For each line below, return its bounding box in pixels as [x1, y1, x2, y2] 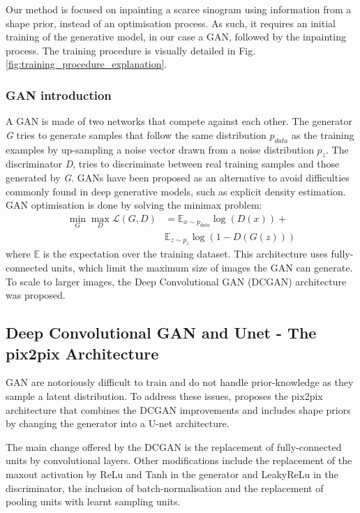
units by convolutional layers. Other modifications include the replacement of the [6, 453, 352, 468]
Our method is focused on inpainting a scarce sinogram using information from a [6, 2, 352, 16]
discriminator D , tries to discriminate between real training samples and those [6, 156, 340, 171]
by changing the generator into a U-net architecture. [6, 416, 230, 431]
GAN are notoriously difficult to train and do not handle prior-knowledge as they [6, 375, 354, 389]
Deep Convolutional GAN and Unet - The [6, 322, 317, 343]
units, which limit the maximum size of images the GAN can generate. [51, 260, 353, 275]
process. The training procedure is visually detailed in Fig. [6, 43, 256, 57]
